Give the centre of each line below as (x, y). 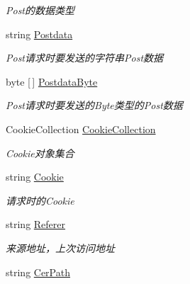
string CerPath (38, 272)
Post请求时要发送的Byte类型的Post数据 (94, 105)
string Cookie (35, 177)
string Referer (36, 224)
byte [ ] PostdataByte (52, 81)
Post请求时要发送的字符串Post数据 (85, 58)
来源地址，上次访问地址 (60, 248)
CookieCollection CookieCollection (81, 129)
